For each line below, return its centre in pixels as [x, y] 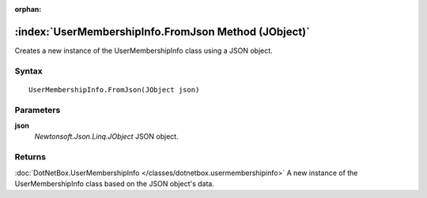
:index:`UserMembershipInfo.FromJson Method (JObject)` [162, 32]
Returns [30, 157]
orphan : [28, 9]
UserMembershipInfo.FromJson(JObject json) [114, 90]
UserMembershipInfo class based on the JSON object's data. [115, 183]
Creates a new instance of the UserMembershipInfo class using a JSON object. [144, 50]
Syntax [28, 71]
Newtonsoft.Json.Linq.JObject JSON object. [106, 136]
